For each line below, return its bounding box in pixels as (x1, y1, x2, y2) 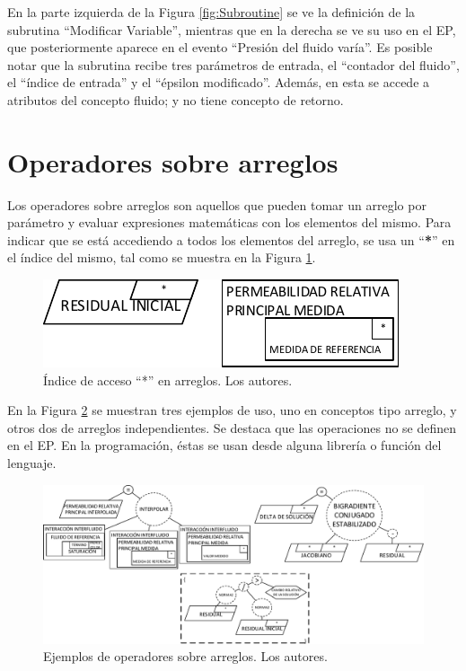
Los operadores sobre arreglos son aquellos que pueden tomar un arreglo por (7, 195, 426, 214)
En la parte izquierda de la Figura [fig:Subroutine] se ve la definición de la (7, 3, 416, 21)
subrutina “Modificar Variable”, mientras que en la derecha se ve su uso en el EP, (7, 20, 456, 39)
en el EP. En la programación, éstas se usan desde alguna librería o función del (7, 436, 442, 455)
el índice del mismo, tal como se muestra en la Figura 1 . (7, 248, 316, 267)
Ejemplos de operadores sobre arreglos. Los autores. (43, 647, 328, 666)
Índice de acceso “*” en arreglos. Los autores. (43, 370, 293, 389)
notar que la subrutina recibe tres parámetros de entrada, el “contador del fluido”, (7, 55, 460, 74)
